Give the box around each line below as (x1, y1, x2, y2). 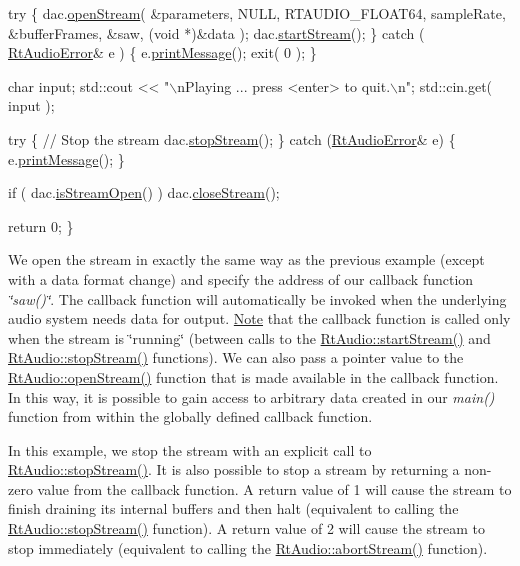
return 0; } (8, 215, 74, 236)
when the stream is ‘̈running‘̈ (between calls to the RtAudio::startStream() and (8, 327, 491, 348)
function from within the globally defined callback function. (8, 406, 373, 427)
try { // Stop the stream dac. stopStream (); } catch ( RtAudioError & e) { (8, 128, 456, 149)
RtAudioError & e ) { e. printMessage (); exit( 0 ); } (8, 42, 317, 63)
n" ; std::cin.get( (398, 75, 493, 96)
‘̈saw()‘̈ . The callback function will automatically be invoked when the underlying (8, 288, 507, 309)
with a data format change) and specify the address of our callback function (8, 268, 474, 289)
